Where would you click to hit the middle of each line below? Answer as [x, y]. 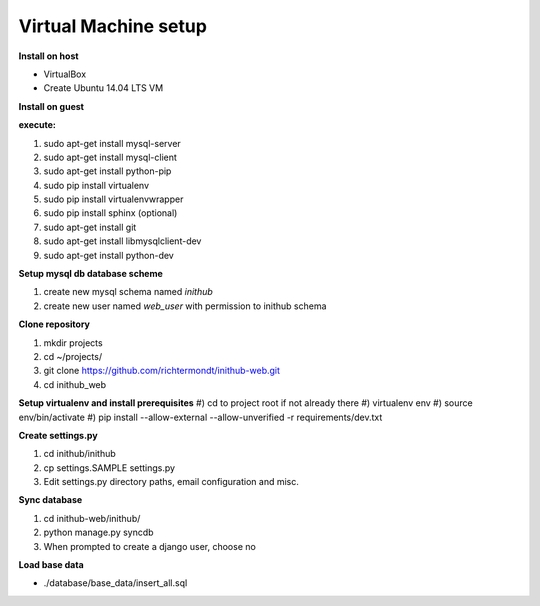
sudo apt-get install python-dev [108, 255]
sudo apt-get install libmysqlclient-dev [122, 241]
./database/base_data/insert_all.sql [115, 583]
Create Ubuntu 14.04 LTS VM [103, 88]
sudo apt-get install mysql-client [110, 157]
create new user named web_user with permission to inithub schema [185, 306]
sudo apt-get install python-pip [107, 171]
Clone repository [54, 324]
